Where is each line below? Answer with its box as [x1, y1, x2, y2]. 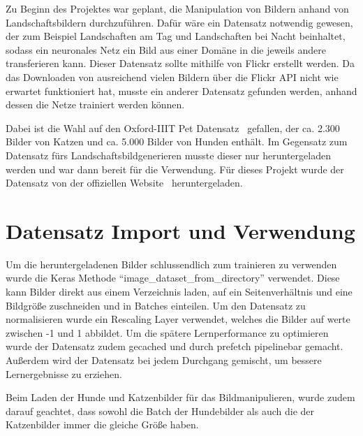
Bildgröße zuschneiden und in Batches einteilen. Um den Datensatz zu [6, 298, 306, 312]
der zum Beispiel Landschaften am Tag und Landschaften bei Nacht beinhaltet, [6, 29, 346, 43]
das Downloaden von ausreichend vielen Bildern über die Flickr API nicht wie [6, 69, 339, 84]
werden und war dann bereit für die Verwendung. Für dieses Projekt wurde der [6, 161, 344, 176]
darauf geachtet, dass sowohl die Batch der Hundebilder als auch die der [6, 403, 315, 418]
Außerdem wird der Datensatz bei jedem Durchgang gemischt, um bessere [6, 353, 322, 367]
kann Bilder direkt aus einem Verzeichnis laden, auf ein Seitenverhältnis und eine [6, 284, 353, 299]
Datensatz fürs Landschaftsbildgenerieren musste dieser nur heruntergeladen [6, 147, 331, 162]
